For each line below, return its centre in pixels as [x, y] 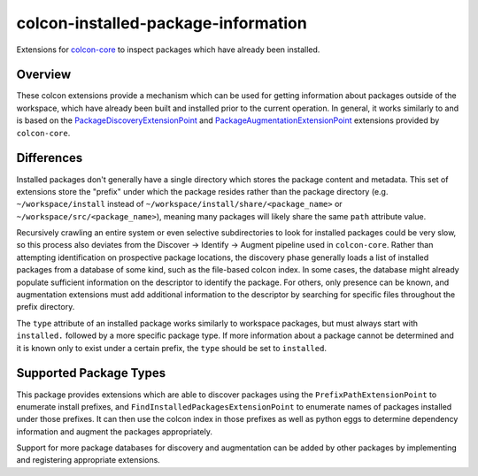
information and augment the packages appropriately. [114, 431]
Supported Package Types [91, 373]
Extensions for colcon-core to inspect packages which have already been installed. [168, 50]
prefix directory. [46, 307]
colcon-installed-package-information [162, 23]
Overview [44, 75]
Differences [50, 158]
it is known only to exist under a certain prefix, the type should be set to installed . [172, 348]
